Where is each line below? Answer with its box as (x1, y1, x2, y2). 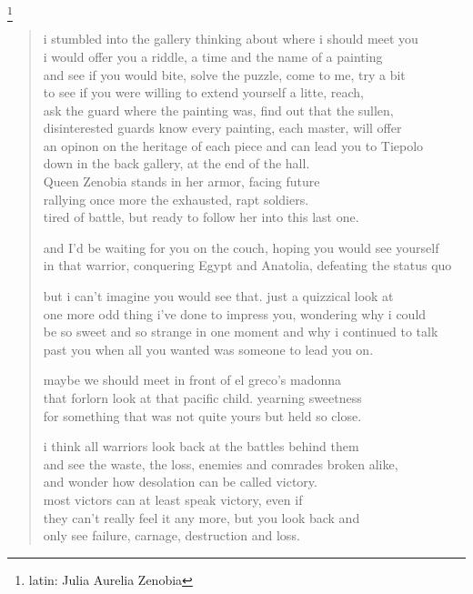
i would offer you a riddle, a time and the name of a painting (43, 46, 383, 65)
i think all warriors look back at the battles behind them (43, 437, 359, 456)
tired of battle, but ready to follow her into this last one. (43, 207, 359, 227)
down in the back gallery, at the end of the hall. (43, 154, 310, 173)
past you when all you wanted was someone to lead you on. (43, 339, 374, 358)
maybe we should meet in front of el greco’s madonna (43, 370, 342, 389)
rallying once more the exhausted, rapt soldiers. (43, 189, 309, 208)
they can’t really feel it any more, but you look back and (43, 508, 360, 527)
